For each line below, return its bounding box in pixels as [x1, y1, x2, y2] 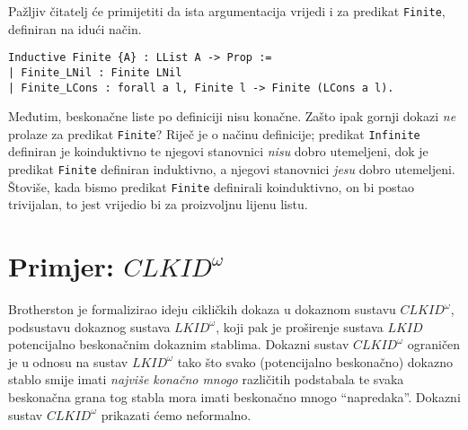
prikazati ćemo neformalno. [101, 405, 252, 424]
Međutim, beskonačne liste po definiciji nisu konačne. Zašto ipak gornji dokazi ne [8, 107, 456, 126]
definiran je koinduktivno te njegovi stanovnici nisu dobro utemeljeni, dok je [8, 142, 428, 161]
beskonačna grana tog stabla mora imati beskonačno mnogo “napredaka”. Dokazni [8, 388, 461, 407]
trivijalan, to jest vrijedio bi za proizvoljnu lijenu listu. [8, 195, 308, 214]
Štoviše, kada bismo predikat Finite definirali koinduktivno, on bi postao [8, 177, 415, 196]
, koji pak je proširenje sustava [216, 317, 384, 336]
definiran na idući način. [8, 19, 142, 38]
